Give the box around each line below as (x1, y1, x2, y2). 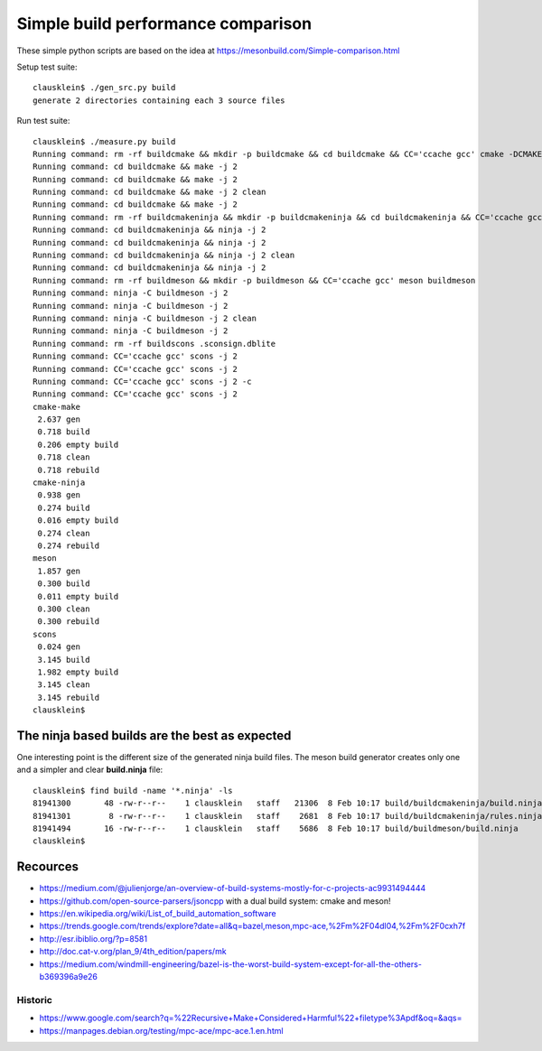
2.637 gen (37, 414, 81, 424)
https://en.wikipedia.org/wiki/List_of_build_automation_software (39, 908, 276, 919)
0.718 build (37, 427, 90, 437)
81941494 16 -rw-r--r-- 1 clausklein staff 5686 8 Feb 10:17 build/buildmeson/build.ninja (33, 823, 519, 833)
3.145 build (37, 655, 90, 665)
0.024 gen (37, 642, 81, 652)
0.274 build (37, 502, 90, 513)
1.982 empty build (37, 666, 119, 677)
